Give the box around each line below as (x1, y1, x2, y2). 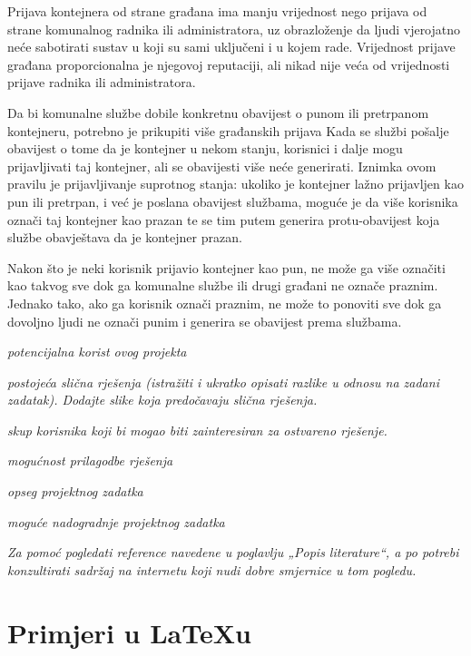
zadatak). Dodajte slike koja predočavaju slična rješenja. (7, 390, 318, 409)
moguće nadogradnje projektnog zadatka (7, 512, 225, 531)
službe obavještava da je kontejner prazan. (7, 228, 242, 247)
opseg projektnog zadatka (7, 482, 143, 501)
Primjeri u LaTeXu (7, 613, 251, 651)
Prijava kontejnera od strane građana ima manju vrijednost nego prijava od (7, 2, 427, 20)
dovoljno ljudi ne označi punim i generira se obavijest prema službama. (7, 311, 402, 330)
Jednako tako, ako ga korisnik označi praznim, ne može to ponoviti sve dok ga (7, 293, 442, 312)
